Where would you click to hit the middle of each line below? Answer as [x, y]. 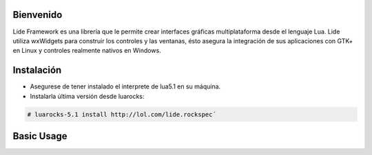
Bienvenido [38, 15]
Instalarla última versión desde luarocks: [87, 96]
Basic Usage [40, 136]
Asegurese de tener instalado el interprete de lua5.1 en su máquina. [125, 86]
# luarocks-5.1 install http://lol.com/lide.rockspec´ [122, 114]
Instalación [37, 70]
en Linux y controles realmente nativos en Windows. [87, 51]
